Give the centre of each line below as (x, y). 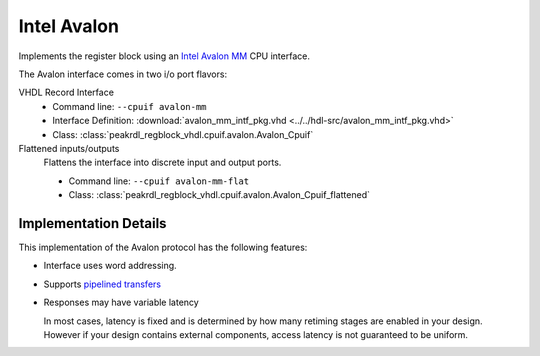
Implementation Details (92, 223)
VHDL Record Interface (66, 92)
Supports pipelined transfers (102, 284)
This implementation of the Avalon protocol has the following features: (163, 247)
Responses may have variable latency (121, 302)
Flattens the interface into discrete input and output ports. (162, 162)
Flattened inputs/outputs (69, 148)
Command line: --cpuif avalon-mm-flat (159, 181)
